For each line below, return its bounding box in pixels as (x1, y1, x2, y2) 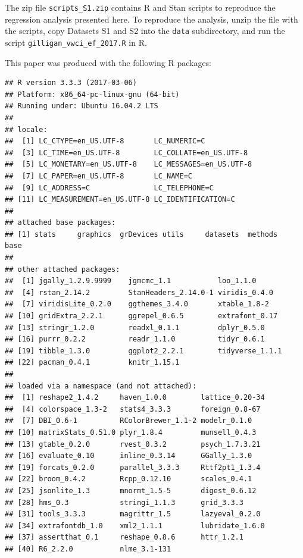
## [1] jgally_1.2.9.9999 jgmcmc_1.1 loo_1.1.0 (5, 277, 257, 286)
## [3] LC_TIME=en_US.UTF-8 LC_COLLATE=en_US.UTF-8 (5, 148, 248, 157)
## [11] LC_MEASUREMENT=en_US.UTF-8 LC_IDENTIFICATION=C (5, 195, 235, 204)
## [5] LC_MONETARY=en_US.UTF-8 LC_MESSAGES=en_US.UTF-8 (5, 160, 252, 169)
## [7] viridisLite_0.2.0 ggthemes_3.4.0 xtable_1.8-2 (5, 300, 269, 309)
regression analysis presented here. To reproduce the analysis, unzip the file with (5, 12, 298, 25)
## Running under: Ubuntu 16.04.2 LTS (5, 102, 158, 111)
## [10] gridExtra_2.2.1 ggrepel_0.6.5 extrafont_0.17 (5, 312, 278, 321)
